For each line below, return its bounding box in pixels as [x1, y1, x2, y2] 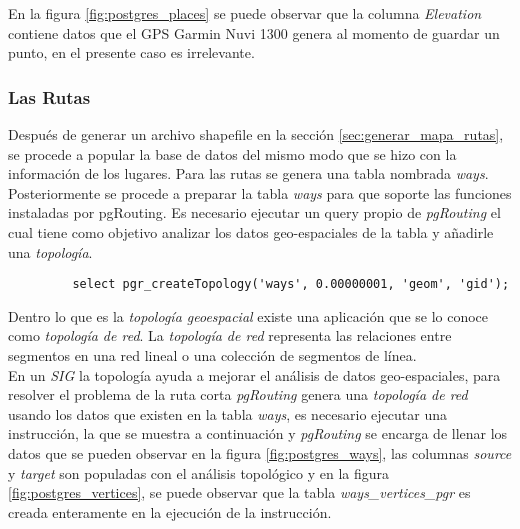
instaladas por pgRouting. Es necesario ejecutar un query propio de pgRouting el [8, 202, 501, 223]
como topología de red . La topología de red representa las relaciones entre [8, 325, 452, 346]
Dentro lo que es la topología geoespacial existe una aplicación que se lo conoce [8, 305, 489, 326]
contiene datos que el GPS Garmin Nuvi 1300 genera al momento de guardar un [8, 22, 500, 43]
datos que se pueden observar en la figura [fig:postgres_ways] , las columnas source [8, 442, 512, 463]
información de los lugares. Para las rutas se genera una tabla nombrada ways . [8, 163, 489, 184]
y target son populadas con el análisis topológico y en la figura [8, 462, 390, 483]
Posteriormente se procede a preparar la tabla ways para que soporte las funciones [8, 182, 512, 203]
